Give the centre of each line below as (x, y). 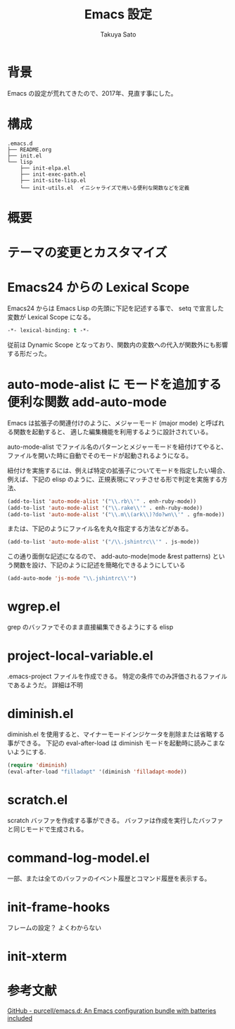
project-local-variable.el (80, 656)
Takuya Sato (118, 34)
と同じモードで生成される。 (47, 829)
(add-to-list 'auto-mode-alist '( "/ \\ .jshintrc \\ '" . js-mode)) (103, 542)
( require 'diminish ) (38, 765)
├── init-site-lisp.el (53, 180)
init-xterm (37, 956)
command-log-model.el (78, 858)
